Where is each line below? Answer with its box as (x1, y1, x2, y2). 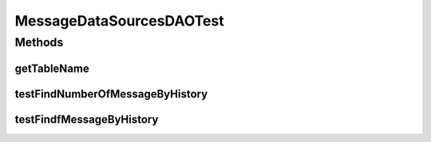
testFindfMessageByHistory (14, 112, 159, 126)
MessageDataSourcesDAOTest (14, 12, 224, 30)
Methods (14, 35, 64, 49)
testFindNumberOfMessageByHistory (14, 87, 208, 101)
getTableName (14, 61, 89, 75)
